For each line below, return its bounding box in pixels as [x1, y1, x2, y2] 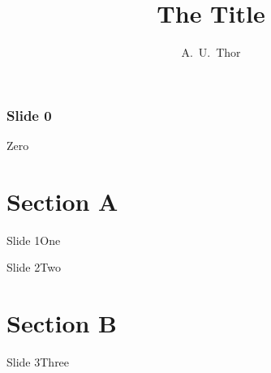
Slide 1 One [6, 231, 61, 248]
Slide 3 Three [6, 354, 70, 371]
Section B [6, 307, 118, 340]
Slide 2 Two [6, 259, 61, 276]
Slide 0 [6, 105, 52, 125]
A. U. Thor [181, 44, 241, 61]
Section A [6, 184, 118, 217]
